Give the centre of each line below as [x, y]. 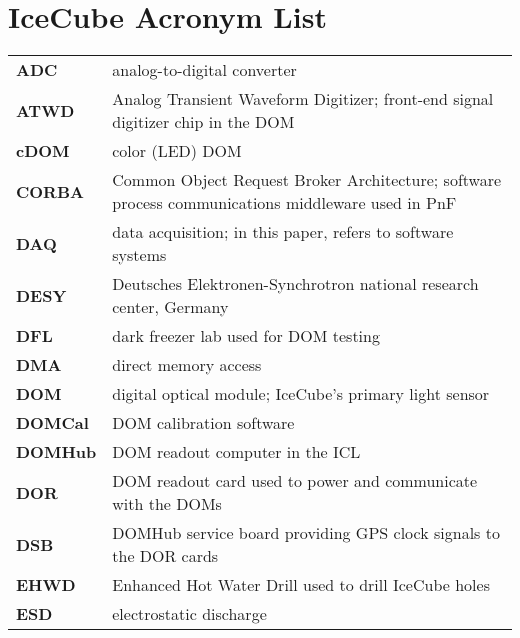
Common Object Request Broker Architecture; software [307, 180]
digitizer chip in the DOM [203, 122]
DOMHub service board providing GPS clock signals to [306, 533]
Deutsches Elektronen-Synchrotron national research [295, 284]
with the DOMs [167, 504]
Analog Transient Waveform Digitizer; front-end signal [303, 99]
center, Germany [170, 307]
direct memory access [187, 365]
